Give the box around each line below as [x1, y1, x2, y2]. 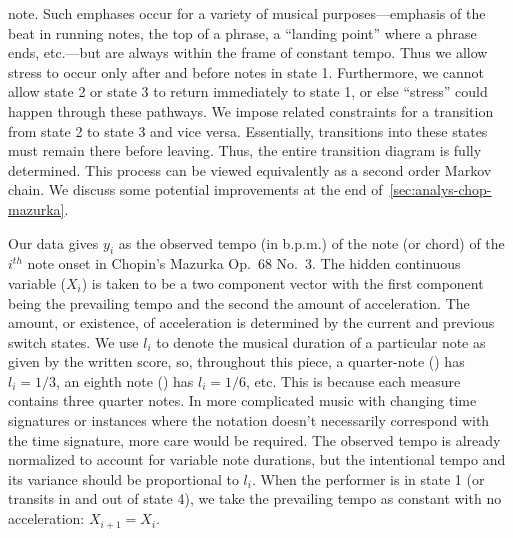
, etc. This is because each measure [246, 370, 461, 391]
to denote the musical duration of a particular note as [156, 331, 486, 352]
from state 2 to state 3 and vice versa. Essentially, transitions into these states [8, 120, 488, 141]
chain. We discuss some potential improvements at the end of [8, 179, 383, 200]
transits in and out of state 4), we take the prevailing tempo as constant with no [8, 488, 502, 509]
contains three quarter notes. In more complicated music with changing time [8, 390, 477, 411]
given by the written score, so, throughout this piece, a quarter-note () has [8, 351, 465, 372]
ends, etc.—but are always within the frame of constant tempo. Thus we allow [8, 42, 488, 63]
